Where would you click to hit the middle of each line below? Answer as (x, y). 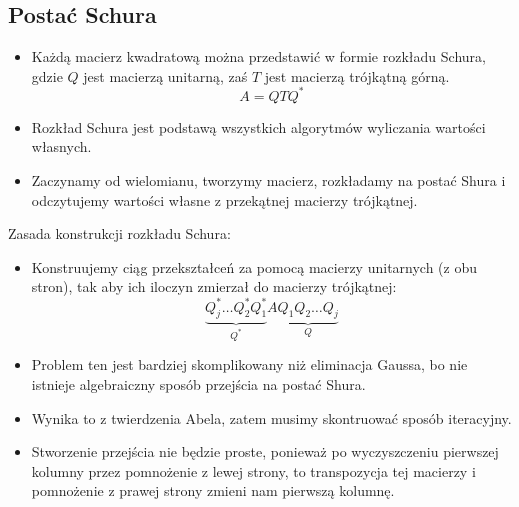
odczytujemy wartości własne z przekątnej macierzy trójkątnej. (224, 199)
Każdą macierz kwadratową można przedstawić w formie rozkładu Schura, (258, 56)
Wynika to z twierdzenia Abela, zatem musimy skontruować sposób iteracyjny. (271, 417)
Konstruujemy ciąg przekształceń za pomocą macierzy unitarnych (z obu (254, 266)
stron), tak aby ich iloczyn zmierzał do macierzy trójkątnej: (214, 286)
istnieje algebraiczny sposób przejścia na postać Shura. (198, 383)
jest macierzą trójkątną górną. (357, 75)
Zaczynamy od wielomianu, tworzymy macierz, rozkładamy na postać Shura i (268, 180)
